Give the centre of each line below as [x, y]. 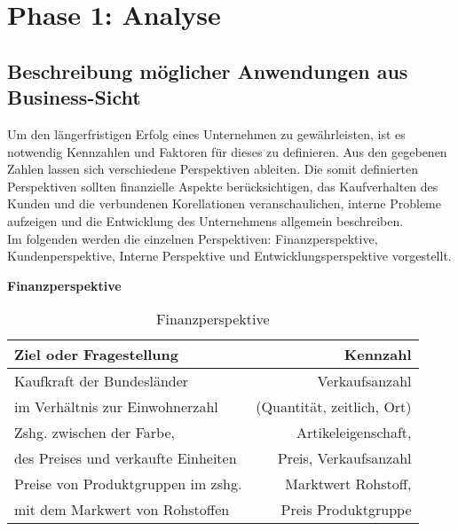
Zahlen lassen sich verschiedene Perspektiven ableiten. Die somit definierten [213, 169]
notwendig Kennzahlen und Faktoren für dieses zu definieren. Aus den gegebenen [227, 151]
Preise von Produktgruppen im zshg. [128, 484]
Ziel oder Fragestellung [97, 355]
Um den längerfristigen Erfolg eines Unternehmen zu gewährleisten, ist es [206, 133]
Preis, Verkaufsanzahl [344, 458]
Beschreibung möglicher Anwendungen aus [208, 70]
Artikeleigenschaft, [354, 433]
